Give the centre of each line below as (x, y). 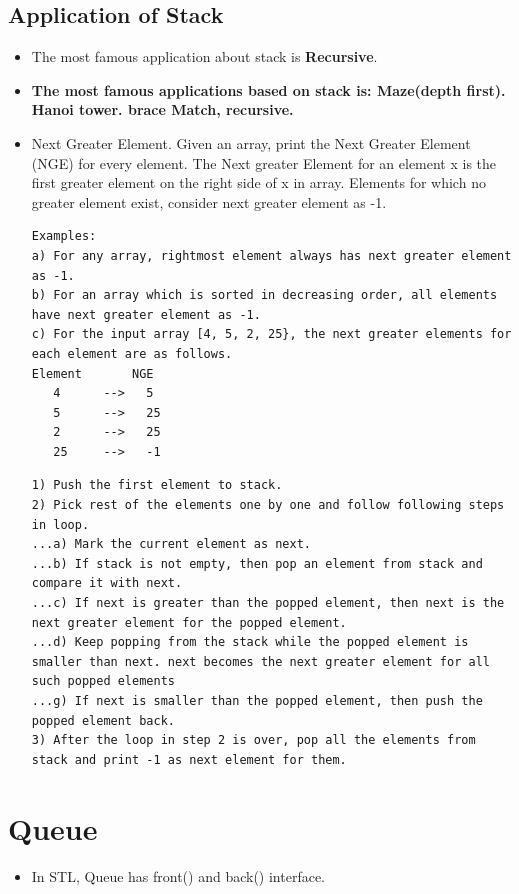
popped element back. (103, 720)
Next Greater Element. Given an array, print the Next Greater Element (251, 142)
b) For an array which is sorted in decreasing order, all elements (264, 295)
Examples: (64, 236)
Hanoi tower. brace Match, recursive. (162, 109)
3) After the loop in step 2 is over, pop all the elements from (253, 740)
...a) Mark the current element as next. (171, 544)
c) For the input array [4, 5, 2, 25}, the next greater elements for (271, 334)
